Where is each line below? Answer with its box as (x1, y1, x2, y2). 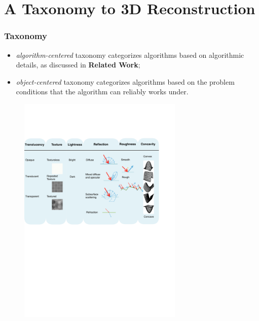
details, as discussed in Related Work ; (16, 59, 140, 70)
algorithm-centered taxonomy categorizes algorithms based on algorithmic (16, 49, 244, 60)
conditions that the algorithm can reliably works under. (16, 86, 189, 97)
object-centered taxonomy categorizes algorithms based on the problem (16, 76, 235, 87)
